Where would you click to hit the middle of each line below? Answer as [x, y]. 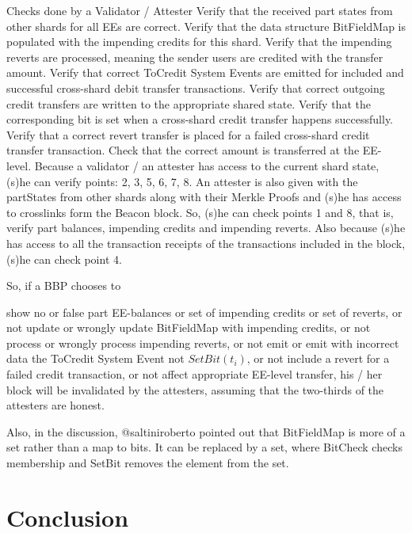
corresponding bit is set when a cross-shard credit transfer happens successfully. [200, 119]
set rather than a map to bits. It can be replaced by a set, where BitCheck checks [204, 447]
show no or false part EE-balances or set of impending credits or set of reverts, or [204, 312]
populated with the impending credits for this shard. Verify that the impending [199, 42]
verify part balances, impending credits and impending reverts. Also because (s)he [206, 228]
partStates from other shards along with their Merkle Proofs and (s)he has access [204, 197]
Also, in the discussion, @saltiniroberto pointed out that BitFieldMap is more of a [206, 431]
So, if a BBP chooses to [64, 286]
